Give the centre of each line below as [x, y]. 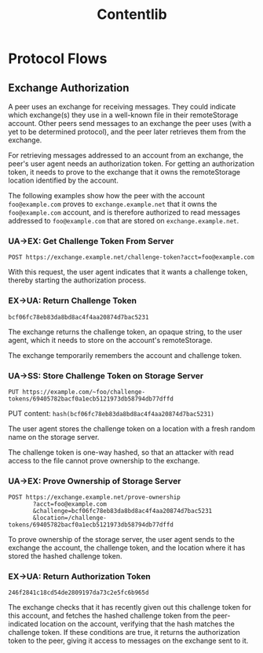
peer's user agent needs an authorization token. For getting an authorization [131, 164]
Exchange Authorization [69, 88]
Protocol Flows [58, 59]
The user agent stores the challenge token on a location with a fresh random [132, 428]
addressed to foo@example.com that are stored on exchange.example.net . [124, 221]
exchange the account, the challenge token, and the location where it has [127, 548]
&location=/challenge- [70, 518]
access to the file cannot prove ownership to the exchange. [104, 460]
